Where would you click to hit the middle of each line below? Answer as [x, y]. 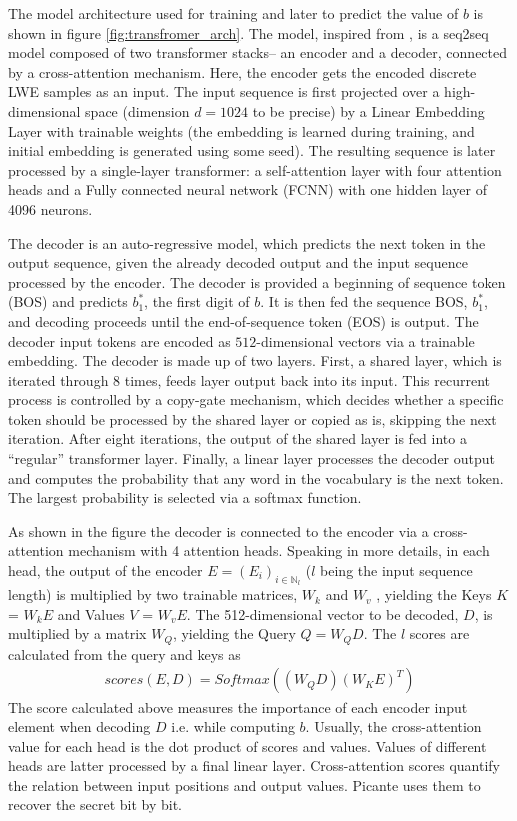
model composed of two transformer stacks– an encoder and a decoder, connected [258, 52]
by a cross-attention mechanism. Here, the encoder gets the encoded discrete [242, 71]
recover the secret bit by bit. [95, 804]
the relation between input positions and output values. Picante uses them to [244, 784]
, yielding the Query [234, 633]
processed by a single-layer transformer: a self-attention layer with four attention [255, 169]
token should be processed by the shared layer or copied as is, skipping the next [252, 418]
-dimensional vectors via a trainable [365, 340]
